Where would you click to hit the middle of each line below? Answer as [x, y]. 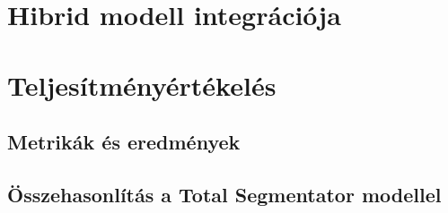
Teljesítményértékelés [142, 85]
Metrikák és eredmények [124, 142]
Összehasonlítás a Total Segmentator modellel [224, 194]
